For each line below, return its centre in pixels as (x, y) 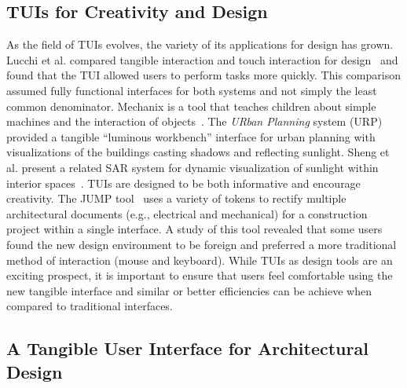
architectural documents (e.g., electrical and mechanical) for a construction (187, 213)
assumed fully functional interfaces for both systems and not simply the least (192, 90)
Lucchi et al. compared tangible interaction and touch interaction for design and (202, 59)
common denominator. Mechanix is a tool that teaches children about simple (191, 106)
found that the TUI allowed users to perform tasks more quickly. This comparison (203, 75)
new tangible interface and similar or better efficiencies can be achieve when (189, 290)
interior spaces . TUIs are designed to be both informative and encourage (183, 183)
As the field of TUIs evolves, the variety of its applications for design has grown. (200, 44)
